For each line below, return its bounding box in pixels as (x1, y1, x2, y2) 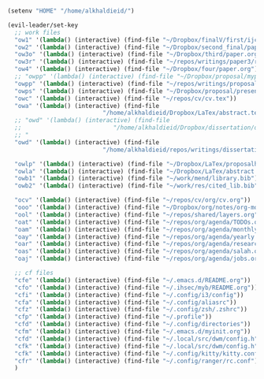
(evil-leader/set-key (7, 21, 79, 29)
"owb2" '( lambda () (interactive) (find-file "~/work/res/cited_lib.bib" (14, 182, 258, 190)
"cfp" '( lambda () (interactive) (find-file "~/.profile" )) (14, 313, 213, 321)
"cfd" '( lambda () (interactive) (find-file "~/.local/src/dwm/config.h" (14, 335, 258, 343)
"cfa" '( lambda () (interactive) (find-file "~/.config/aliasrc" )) (14, 298, 237, 307)
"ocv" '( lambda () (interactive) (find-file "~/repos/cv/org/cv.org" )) (14, 196, 251, 204)
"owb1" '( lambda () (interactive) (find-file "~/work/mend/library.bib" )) (14, 175, 262, 183)
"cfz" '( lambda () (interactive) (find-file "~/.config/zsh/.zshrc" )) (14, 306, 247, 314)
